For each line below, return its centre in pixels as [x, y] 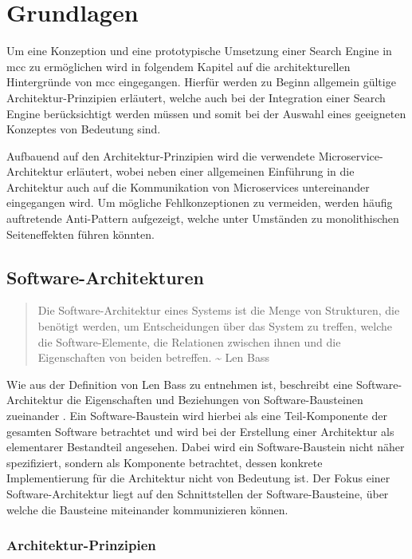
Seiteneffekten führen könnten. [80, 234]
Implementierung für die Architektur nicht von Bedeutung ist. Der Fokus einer [198, 478]
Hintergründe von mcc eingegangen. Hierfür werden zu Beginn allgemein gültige [201, 82]
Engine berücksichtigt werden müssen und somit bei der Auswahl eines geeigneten [206, 113]
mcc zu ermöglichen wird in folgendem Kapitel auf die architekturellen [179, 66]
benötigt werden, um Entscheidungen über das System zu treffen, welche [215, 326]
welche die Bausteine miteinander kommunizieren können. [147, 509]
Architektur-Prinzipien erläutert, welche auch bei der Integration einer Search [196, 97]
